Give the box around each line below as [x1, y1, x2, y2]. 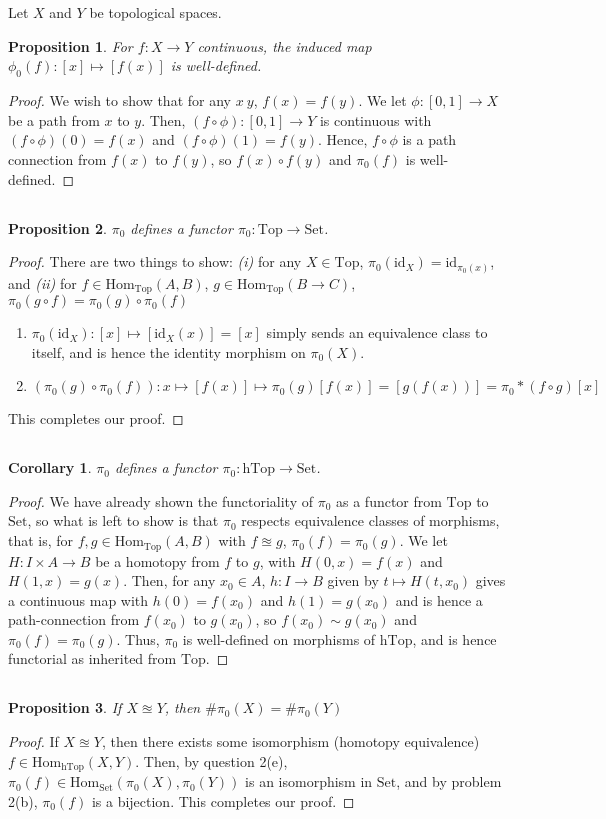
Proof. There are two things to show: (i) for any [8, 251, 302, 272]
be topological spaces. [89, 2, 222, 23]
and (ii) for [8, 272, 77, 293]
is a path [402, 129, 457, 150]
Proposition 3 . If [8, 697, 122, 718]
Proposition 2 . [8, 217, 107, 238]
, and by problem [396, 771, 502, 792]
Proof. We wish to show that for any [8, 90, 231, 111]
